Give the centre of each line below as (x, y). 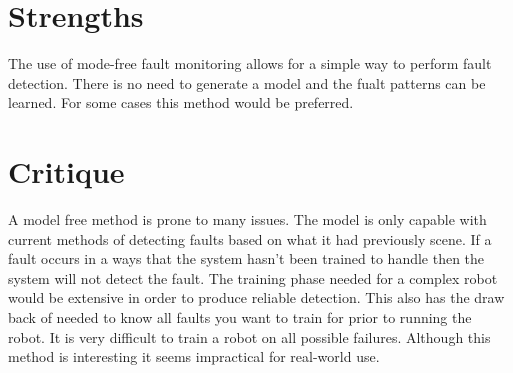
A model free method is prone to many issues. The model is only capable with (247, 219)
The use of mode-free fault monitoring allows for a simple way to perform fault (250, 63)
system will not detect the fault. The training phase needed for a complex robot (253, 277)
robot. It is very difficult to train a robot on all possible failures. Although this (249, 336)
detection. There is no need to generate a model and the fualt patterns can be (247, 82)
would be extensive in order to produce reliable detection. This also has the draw (256, 297)
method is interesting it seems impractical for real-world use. (194, 356)
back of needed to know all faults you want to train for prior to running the (240, 317)
